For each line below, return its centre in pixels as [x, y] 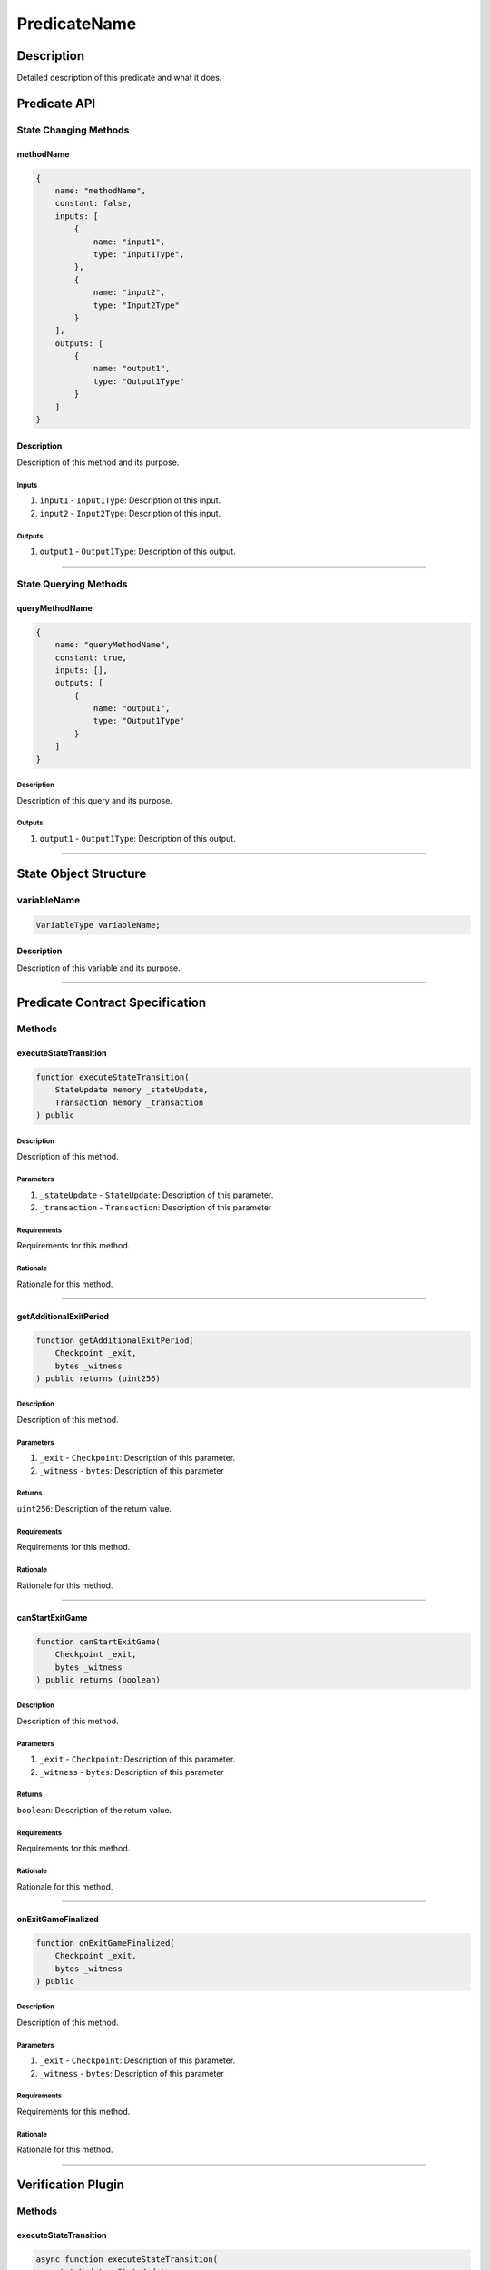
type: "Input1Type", [139, 254]
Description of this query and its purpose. [94, 800]
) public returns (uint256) [98, 1378]
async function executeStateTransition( [127, 2259]
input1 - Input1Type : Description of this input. [130, 500]
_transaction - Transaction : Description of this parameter [156, 1207]
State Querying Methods [72, 584]
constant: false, [93, 203]
